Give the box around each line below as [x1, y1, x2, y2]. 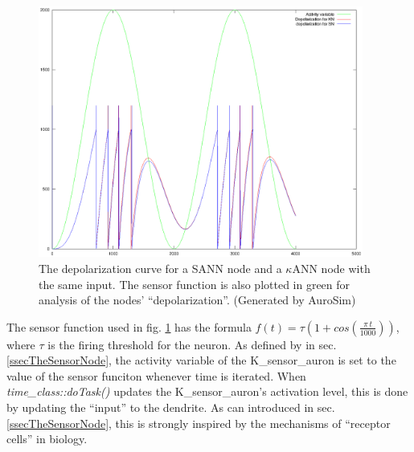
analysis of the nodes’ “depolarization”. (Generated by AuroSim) [39, 291, 356, 308]
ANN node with [292, 259, 371, 276]
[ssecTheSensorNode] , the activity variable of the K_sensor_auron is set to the [6, 352, 396, 369]
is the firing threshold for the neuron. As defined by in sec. [47, 336, 337, 352]
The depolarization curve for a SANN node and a [39, 259, 282, 276]
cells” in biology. [6, 430, 88, 447]
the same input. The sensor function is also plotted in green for [39, 275, 350, 292]
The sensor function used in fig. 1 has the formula [6, 318, 252, 335]
